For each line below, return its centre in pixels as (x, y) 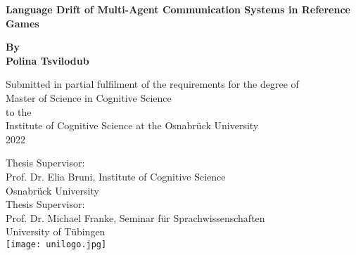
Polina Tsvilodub (47, 60)
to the (19, 111)
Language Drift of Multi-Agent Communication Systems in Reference (178, 9)
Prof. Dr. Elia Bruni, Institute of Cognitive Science (116, 176)
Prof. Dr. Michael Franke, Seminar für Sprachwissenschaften (135, 217)
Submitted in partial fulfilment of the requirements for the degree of (152, 84)
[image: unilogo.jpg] (56, 244)
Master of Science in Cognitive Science (89, 97)
